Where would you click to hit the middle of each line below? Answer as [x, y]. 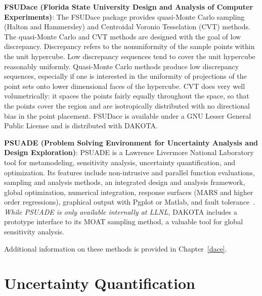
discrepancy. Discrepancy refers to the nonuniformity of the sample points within [129, 46]
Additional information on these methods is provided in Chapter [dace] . [116, 248]
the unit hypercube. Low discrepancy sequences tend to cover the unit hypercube [130, 56]
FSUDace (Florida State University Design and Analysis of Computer [129, 7]
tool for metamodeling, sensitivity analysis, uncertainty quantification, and [120, 162]
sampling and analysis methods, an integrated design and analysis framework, [125, 182]
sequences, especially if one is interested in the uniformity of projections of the [125, 76]
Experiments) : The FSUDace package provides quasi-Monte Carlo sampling [124, 16]
